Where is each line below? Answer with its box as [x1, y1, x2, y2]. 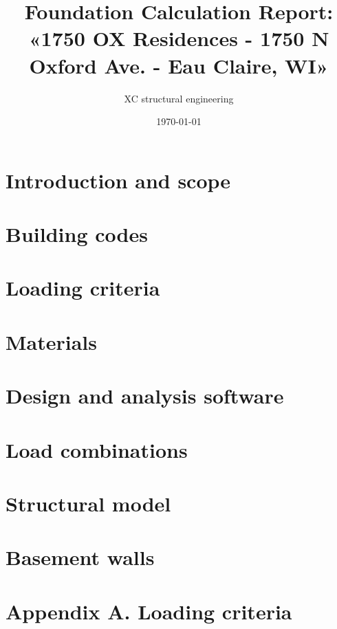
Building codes [6, 220, 148, 248]
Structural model [6, 489, 171, 517]
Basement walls [6, 543, 155, 571]
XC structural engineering [124, 91, 234, 105]
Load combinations [6, 435, 188, 463]
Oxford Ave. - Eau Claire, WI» [29, 51, 329, 79]
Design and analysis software [6, 382, 284, 410]
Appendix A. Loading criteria [6, 597, 292, 625]
